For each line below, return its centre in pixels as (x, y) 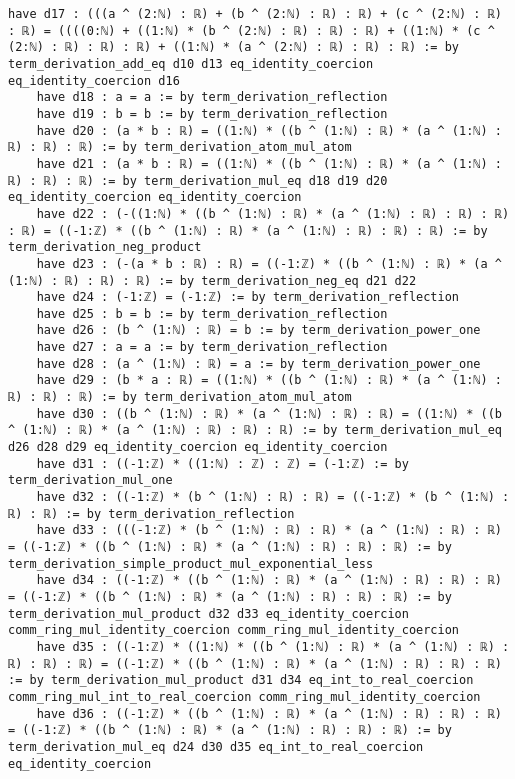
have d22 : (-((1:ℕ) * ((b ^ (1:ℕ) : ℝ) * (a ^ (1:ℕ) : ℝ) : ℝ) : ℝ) (273, 213)
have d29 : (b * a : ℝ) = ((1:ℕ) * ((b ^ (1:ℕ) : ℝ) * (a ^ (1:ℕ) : (269, 380)
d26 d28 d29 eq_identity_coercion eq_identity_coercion (198, 447)
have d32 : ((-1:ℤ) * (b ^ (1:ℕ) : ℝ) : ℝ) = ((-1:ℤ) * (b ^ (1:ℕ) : (273, 497)
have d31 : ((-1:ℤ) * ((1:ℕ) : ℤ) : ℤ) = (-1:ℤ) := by (222, 463)
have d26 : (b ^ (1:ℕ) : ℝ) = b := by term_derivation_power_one (258, 330)
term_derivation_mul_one (90, 480)
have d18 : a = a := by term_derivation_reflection (212, 97)
